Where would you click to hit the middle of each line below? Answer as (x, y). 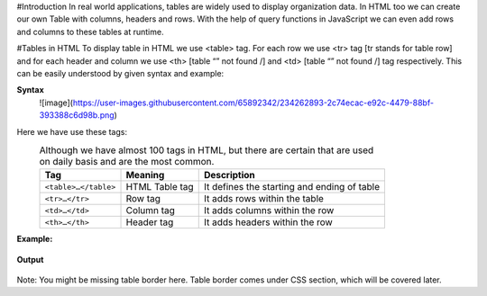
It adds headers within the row (268, 222)
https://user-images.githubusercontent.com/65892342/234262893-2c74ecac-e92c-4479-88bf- (253, 103)
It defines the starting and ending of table (292, 187)
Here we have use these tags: (72, 131)
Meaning (145, 175)
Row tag (143, 199)
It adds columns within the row (269, 211)
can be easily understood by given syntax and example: (120, 73)
